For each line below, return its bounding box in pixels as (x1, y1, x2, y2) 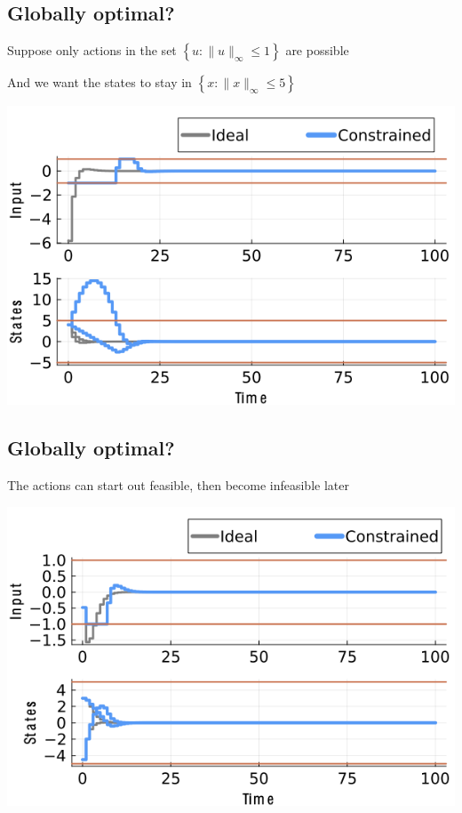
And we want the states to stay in (7, 73, 192, 92)
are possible (285, 41, 349, 60)
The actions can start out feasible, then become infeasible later (7, 476, 349, 494)
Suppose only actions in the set (7, 41, 177, 60)
